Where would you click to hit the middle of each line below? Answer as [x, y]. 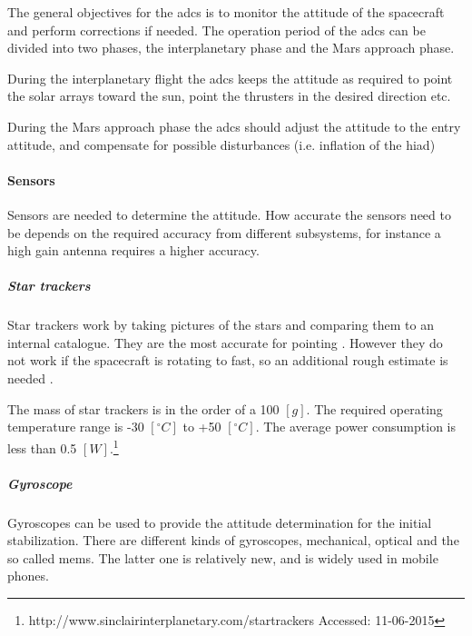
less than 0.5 [42, 447]
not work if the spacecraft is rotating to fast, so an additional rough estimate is [228, 360]
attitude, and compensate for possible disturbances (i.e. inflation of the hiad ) [221, 144]
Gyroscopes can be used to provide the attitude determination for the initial [220, 522]
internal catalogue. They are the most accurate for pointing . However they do [225, 342]
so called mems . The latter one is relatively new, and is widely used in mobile [223, 557]
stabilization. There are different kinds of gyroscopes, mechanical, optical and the [233, 540]
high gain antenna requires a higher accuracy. [133, 250]
